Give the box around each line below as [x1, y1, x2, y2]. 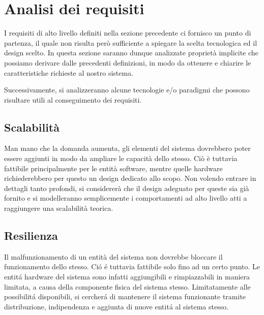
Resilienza [4, 228, 58, 243]
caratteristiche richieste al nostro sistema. [4, 67, 134, 78]
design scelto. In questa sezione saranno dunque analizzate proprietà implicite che [4, 47, 258, 58]
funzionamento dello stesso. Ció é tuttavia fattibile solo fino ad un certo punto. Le [4, 261, 260, 272]
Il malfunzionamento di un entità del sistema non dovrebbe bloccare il [4, 251, 223, 262]
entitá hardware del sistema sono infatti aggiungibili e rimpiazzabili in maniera [4, 271, 250, 282]
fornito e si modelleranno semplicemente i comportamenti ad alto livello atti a [4, 193, 247, 203]
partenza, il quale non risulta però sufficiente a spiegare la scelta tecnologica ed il [4, 37, 257, 48]
